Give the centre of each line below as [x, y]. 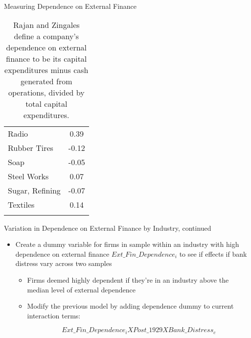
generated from [46, 81]
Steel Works [28, 176]
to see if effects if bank [213, 253]
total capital [46, 103]
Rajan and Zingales [46, 24]
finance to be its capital [46, 58]
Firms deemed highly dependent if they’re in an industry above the [128, 279]
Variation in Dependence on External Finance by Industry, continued [108, 228]
